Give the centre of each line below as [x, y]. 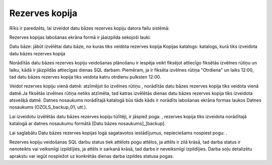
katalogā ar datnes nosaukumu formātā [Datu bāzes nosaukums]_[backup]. [87, 124]
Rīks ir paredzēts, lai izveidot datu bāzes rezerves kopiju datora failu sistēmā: [89, 28]
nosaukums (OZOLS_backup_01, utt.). [48, 107]
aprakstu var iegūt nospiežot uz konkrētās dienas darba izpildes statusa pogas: [91, 156]
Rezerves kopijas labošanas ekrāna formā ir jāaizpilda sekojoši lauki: [80, 37]
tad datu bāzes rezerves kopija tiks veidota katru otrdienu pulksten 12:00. [85, 77]
